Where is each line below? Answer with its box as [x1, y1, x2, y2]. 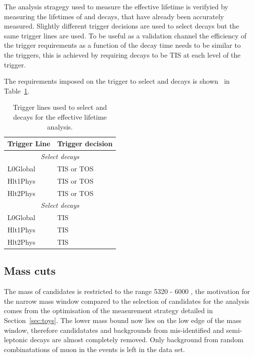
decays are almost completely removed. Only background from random [30, 334, 244, 345]
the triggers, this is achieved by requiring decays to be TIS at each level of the [4, 49, 241, 60]
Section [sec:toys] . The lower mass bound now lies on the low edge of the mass [4, 315, 242, 325]
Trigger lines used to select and [13, 102, 107, 112]
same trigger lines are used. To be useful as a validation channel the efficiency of [4, 30, 247, 40]
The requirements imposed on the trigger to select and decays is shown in [4, 76, 230, 86]
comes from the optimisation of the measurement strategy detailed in [4, 305, 213, 316]
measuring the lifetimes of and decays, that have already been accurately [4, 11, 224, 21]
